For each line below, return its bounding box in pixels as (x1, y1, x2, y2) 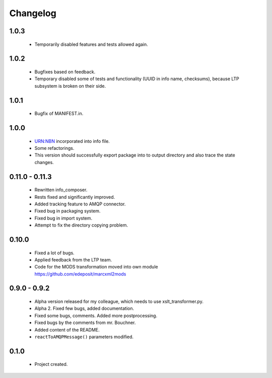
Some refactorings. (34, 145, 75, 151)
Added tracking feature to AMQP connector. (34, 201, 126, 207)
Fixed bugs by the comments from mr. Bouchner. (34, 319, 136, 326)
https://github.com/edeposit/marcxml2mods (34, 271, 126, 277)
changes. (34, 159, 54, 165)
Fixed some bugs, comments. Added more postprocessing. (34, 312, 158, 318)
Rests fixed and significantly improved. (34, 194, 115, 200)
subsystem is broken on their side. (34, 83, 106, 89)
